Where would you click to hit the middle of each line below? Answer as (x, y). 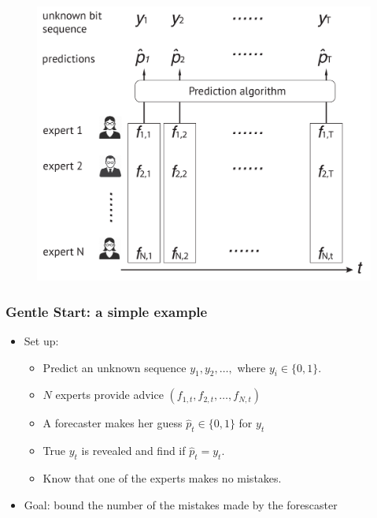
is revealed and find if (133, 451)
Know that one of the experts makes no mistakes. (162, 478)
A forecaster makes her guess (113, 423)
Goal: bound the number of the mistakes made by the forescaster (181, 504)
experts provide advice (109, 395)
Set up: (41, 341)
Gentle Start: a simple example (107, 311)
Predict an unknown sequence (115, 367)
